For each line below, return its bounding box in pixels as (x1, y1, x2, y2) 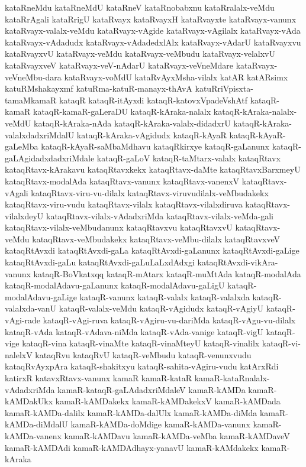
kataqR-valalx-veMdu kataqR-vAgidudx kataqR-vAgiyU (59, 302, 263, 314)
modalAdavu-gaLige (5, 290, 77, 303)
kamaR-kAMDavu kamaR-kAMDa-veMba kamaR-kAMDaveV (64, 429, 290, 442)
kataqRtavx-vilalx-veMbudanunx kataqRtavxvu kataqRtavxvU (5, 221, 233, 234)
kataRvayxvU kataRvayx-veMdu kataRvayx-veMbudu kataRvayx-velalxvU (5, 47, 275, 60)
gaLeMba (5, 140, 38, 153)
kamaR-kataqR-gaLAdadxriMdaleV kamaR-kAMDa (57, 383, 246, 395)
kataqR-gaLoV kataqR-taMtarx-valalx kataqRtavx (96, 151, 281, 164)
